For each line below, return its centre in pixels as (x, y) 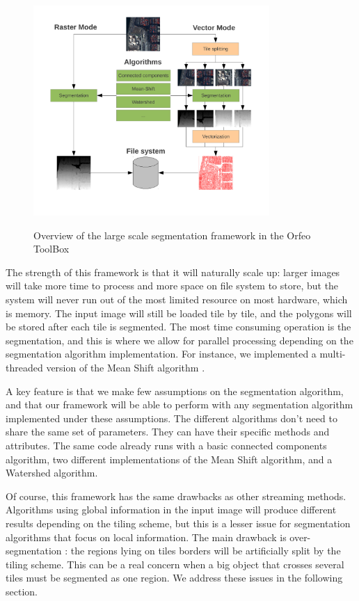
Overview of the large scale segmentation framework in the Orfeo (172, 235)
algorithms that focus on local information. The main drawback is (146, 537)
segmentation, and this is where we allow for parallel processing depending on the (179, 340)
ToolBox (51, 249)
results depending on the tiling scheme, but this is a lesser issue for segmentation (178, 523)
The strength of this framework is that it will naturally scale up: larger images (173, 272)
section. (22, 591)
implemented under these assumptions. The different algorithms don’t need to (171, 418)
